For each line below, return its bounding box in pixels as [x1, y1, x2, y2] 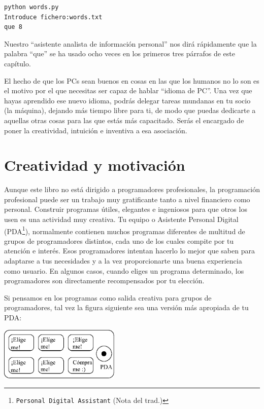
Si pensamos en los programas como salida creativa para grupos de [4, 292, 212, 303]
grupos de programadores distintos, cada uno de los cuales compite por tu [4, 235, 234, 246]
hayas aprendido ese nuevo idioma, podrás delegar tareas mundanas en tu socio [4, 95, 251, 105]
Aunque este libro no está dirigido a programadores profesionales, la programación [4, 184, 260, 195]
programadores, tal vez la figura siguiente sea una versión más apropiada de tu [4, 302, 249, 313]
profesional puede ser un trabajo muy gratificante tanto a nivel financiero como [4, 194, 250, 204]
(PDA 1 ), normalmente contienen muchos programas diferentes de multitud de [4, 224, 245, 236]
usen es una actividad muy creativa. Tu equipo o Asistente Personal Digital [4, 214, 239, 225]
